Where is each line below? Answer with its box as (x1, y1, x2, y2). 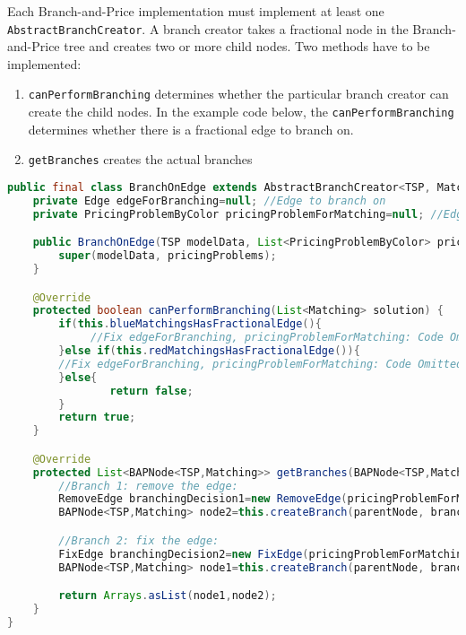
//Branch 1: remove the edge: (58, 479, 238, 492)
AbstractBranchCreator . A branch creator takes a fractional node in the (7, 19, 409, 38)
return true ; (58, 411, 136, 424)
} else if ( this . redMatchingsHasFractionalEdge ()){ (58, 344, 360, 358)
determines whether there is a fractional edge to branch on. (28, 119, 354, 138)
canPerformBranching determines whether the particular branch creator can (28, 84, 449, 103)
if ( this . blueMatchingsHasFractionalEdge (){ (58, 317, 322, 331)
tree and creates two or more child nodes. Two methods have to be (64, 37, 430, 56)
